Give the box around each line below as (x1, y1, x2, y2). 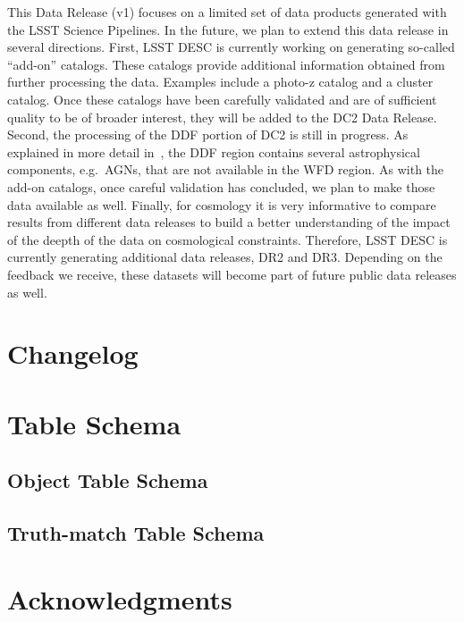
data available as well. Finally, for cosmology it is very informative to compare (7, 195, 436, 214)
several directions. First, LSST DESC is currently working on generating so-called (7, 38, 455, 56)
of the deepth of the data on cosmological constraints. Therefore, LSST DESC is (7, 230, 448, 248)
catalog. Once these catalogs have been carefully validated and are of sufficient (7, 89, 437, 108)
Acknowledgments (7, 580, 232, 617)
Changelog (7, 335, 139, 372)
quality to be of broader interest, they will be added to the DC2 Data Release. (7, 107, 437, 126)
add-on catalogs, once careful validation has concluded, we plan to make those (7, 177, 435, 196)
